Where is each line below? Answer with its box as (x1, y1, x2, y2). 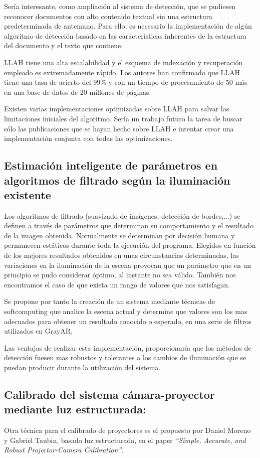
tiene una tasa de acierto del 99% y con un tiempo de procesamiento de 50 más (4, 77, 247, 87)
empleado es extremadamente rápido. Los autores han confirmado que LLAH (4, 67, 240, 77)
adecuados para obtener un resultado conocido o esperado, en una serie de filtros (4, 316, 251, 326)
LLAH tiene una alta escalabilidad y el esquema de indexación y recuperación (4, 57, 243, 67)
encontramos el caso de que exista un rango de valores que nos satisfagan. (4, 279, 230, 289)
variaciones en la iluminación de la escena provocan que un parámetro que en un (4, 259, 251, 270)
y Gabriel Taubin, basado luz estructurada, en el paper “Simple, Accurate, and (4, 434, 246, 445)
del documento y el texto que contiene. (4, 40, 123, 51)
